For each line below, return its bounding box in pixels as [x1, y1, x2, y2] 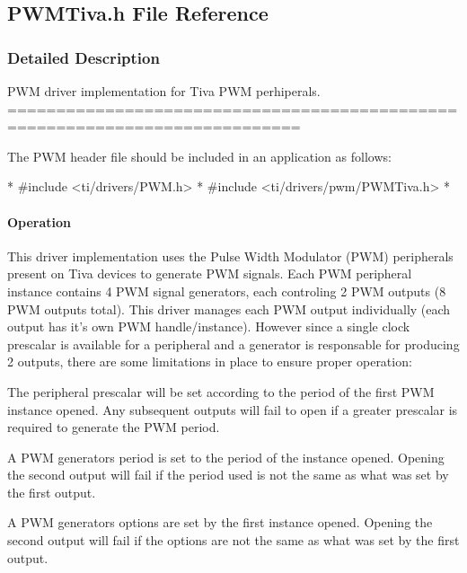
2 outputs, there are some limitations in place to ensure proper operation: [7, 352, 412, 371]
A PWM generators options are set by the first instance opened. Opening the [7, 513, 433, 532]
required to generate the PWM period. [7, 418, 220, 436]
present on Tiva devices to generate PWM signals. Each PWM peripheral [7, 264, 412, 283]
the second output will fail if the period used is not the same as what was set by [7, 465, 449, 484]
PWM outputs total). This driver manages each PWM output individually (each [7, 299, 451, 318]
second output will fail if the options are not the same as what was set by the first [7, 531, 460, 550]
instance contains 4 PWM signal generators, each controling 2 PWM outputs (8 [7, 281, 446, 300]
